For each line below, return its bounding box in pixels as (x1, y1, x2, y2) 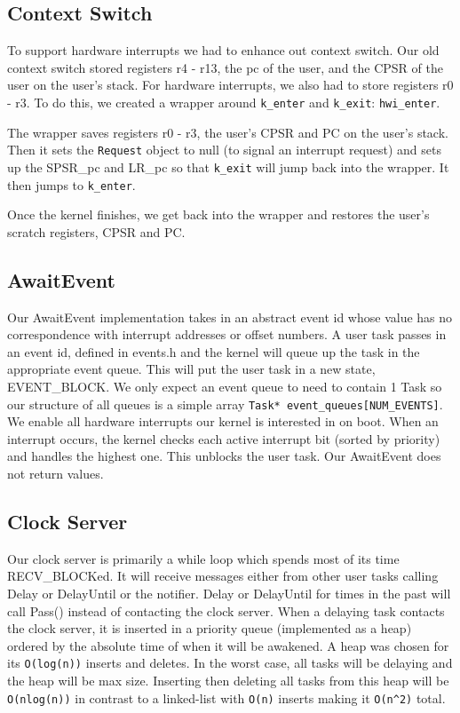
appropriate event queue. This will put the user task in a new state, (7, 360, 376, 378)
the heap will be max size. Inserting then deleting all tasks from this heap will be (7, 671, 449, 690)
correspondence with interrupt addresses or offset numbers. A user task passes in (7, 325, 447, 344)
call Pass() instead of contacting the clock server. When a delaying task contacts (7, 601, 445, 620)
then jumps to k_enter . (7, 175, 136, 194)
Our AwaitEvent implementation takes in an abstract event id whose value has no (7, 307, 453, 326)
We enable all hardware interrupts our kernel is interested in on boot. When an (7, 412, 439, 431)
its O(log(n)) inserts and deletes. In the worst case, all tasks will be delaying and (7, 654, 453, 672)
